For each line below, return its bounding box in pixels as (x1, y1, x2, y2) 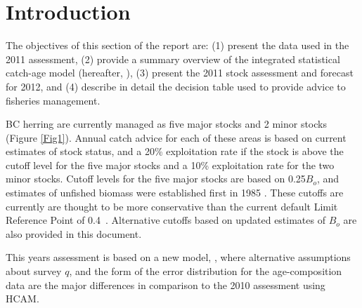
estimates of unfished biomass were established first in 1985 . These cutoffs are (6, 185, 344, 200)
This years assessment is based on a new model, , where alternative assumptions (6, 250, 351, 265)
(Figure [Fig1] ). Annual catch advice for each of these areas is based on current (6, 130, 347, 145)
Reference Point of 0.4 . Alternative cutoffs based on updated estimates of (6, 213, 325, 227)
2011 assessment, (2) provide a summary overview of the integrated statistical (6, 51, 340, 66)
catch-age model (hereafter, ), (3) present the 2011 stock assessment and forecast (6, 65, 354, 80)
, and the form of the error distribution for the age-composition (69, 264, 342, 279)
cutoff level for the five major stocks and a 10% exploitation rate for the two (6, 157, 335, 172)
